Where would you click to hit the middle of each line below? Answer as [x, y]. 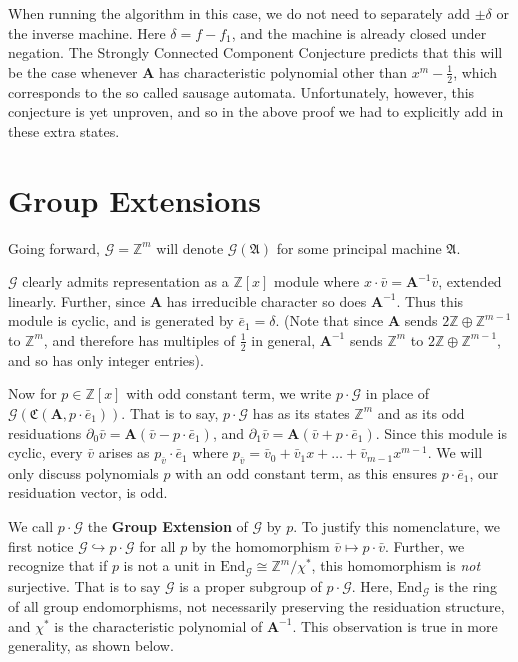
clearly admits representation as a [125, 281]
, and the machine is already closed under [359, 32]
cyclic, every [45, 452]
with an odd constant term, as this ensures [306, 472]
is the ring [465, 585]
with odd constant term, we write [229, 393]
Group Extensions [134, 199]
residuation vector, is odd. [88, 492]
